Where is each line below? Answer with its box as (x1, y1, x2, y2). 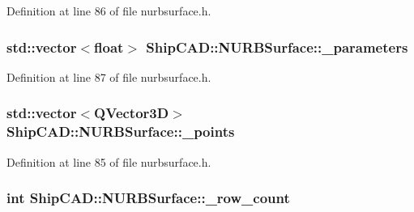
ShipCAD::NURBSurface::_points (6, 121, 235, 142)
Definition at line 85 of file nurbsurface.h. (6, 153, 211, 170)
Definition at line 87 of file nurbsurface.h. (6, 68, 211, 85)
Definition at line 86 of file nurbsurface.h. (6, 2, 211, 19)
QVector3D (94, 103, 169, 123)
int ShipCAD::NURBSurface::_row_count (6, 188, 290, 208)
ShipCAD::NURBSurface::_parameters (146, 36, 408, 57)
